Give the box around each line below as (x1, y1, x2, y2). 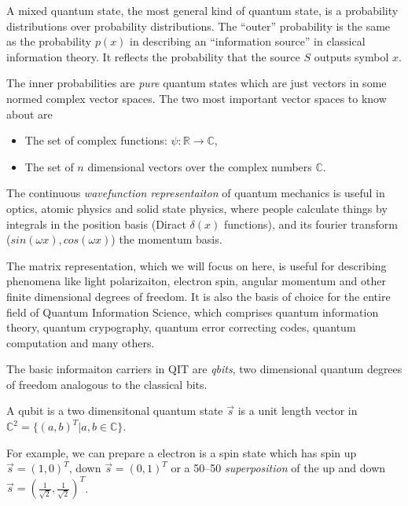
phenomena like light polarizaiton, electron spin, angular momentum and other (6, 273, 386, 289)
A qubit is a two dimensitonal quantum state (6, 402, 223, 419)
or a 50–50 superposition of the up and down (171, 460, 386, 476)
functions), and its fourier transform (223, 215, 398, 232)
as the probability (6, 33, 92, 49)
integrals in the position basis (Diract (6, 215, 186, 232)
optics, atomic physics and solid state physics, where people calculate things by (6, 200, 388, 216)
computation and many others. (6, 334, 155, 350)
